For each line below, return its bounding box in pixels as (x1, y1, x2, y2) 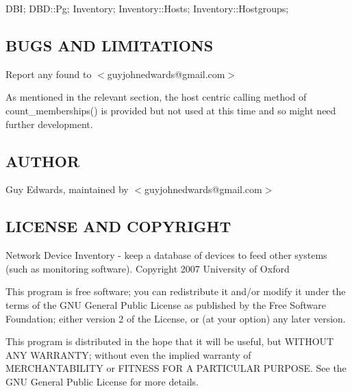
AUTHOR (5, 150, 80, 171)
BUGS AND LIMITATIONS (5, 34, 214, 55)
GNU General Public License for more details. (5, 374, 199, 388)
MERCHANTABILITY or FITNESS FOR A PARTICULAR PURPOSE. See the (5, 361, 347, 375)
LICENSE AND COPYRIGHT (5, 216, 231, 237)
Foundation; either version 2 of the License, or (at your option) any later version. (5, 311, 346, 325)
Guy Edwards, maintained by (5, 182, 129, 197)
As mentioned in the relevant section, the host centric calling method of (5, 90, 307, 104)
